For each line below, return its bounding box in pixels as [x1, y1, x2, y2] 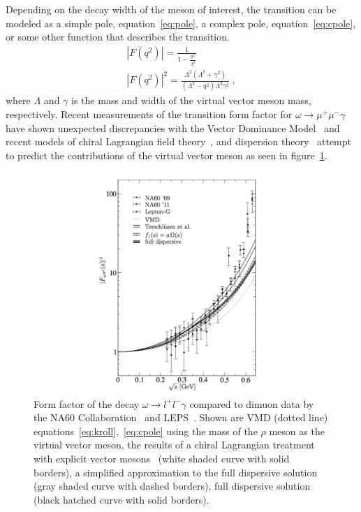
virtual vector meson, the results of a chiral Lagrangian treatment [34, 437, 315, 452]
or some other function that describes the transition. [6, 29, 230, 44]
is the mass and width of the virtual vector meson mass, [71, 93, 311, 108]
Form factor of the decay [34, 396, 140, 411]
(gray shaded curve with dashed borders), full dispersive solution [34, 478, 311, 493]
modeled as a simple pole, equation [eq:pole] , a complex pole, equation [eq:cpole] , [6, 15, 356, 30]
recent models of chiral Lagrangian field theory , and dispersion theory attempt [6, 134, 351, 149]
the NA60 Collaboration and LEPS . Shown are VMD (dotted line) [34, 410, 328, 425]
